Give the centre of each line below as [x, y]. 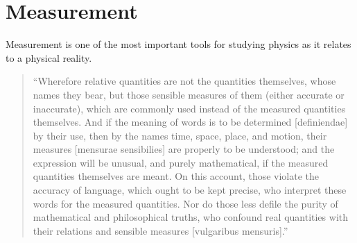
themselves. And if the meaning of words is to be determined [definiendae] [190, 122]
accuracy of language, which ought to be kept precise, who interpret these [190, 190]
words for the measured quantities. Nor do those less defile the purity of [185, 203]
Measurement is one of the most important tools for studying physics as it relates [178, 44]
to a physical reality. [49, 57]
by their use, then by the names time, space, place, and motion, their [180, 135]
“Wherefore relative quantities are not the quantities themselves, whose [184, 81]
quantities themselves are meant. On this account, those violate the [176, 176]
